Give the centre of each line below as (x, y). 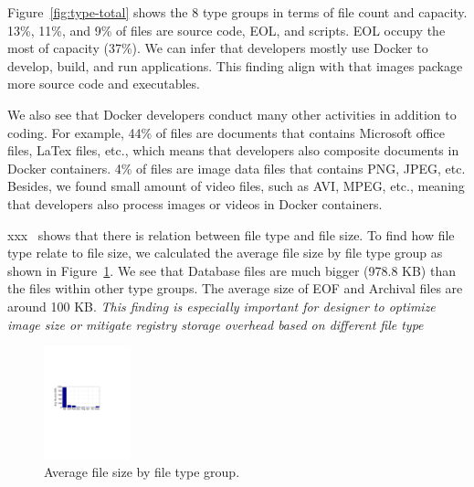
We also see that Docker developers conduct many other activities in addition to (232, 114)
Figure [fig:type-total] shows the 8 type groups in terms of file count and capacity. (237, 12)
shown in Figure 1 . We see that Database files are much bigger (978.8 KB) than (232, 270)
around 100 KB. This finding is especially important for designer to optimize (221, 306)
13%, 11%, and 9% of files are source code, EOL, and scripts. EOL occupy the (226, 30)
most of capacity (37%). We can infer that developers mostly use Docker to (218, 48)
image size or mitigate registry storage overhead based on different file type (216, 324)
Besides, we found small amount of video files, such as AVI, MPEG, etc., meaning (236, 186)
